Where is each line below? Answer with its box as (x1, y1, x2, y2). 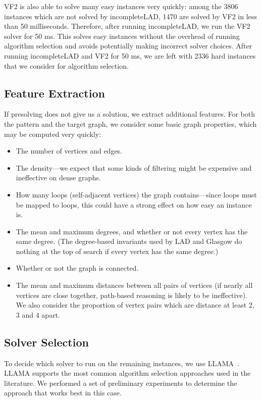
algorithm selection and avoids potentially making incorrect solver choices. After (4, 40, 252, 51)
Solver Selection (4, 334, 89, 349)
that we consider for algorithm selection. (4, 60, 129, 71)
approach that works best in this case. (4, 387, 122, 398)
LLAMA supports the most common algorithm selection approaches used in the (4, 368, 251, 378)
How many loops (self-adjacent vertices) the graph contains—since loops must (16, 189, 257, 199)
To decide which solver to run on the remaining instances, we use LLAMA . (4, 358, 239, 368)
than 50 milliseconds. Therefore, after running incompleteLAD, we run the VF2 (4, 21, 250, 31)
